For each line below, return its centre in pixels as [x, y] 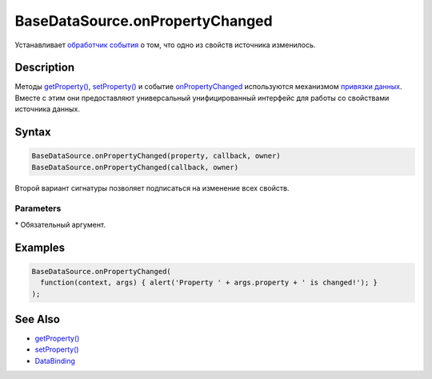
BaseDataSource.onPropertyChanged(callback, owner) [135, 167]
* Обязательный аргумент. [60, 224]
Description [45, 68]
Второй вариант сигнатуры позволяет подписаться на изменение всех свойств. [152, 187]
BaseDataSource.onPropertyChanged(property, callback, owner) [156, 156]
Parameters [38, 208]
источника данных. [47, 109]
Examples [40, 247]
